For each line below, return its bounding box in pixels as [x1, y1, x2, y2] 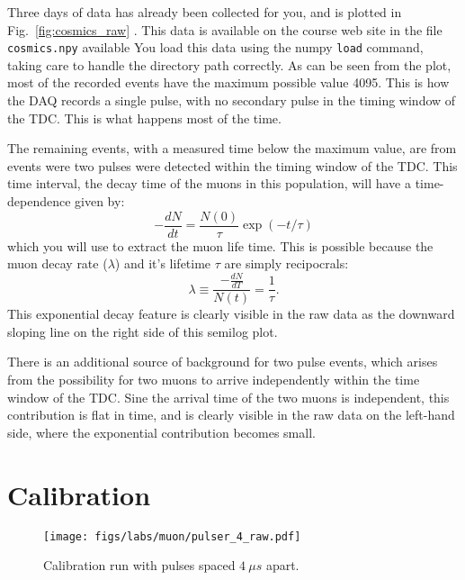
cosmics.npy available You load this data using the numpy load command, [7, 38, 424, 57]
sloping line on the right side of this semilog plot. [7, 322, 278, 340]
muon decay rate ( [7, 254, 108, 273]
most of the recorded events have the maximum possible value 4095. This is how [7, 73, 450, 92]
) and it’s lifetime [114, 254, 211, 273]
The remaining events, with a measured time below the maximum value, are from [7, 139, 457, 158]
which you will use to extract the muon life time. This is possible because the [7, 236, 434, 255]
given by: [75, 192, 125, 210]
